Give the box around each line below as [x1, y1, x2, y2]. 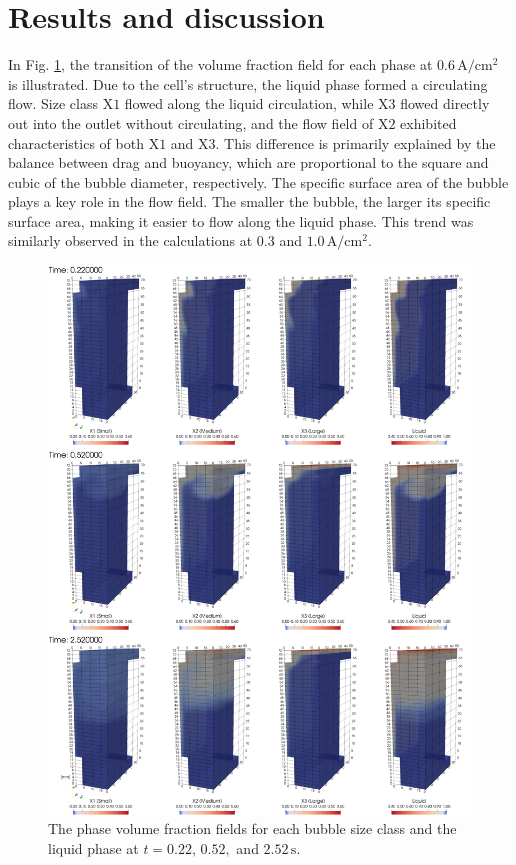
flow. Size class [8, 93, 98, 114]
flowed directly [400, 93, 490, 114]
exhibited [400, 112, 457, 133]
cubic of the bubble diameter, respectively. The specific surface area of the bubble [8, 171, 509, 192]
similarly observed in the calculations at [8, 230, 253, 251]
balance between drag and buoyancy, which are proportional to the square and [8, 152, 489, 173]
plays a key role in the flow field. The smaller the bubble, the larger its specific [8, 191, 491, 212]
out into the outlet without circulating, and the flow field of [8, 112, 374, 133]
